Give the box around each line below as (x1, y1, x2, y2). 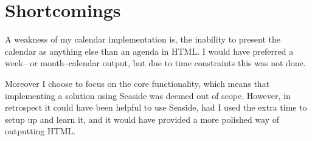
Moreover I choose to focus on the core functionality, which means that (5, 77, 270, 89)
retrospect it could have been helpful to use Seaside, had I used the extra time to (5, 101, 307, 114)
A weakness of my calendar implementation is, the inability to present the (5, 33, 281, 46)
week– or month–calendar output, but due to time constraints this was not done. (5, 57, 306, 69)
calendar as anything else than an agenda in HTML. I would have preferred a (5, 44, 294, 57)
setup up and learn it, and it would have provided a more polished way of (5, 112, 280, 125)
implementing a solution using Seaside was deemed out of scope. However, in (5, 89, 291, 101)
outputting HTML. (5, 125, 76, 137)
